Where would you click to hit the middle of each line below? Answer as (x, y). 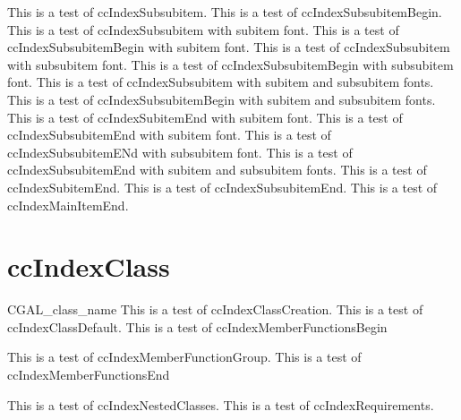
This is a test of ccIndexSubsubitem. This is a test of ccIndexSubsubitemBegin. (225, 12)
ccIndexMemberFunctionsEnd (89, 375)
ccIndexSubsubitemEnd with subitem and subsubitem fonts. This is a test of (217, 170)
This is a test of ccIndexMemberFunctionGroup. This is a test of (184, 357)
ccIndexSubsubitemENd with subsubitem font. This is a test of (180, 152)
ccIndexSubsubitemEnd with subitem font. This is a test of (169, 135)
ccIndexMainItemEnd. (68, 205)
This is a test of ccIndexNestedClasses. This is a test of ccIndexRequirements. (221, 404)
